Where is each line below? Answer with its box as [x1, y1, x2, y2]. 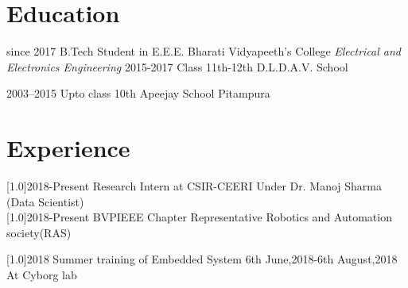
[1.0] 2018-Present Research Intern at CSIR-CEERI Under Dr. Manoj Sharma [6, 178, 382, 194]
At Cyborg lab [6, 267, 77, 282]
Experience [6, 132, 130, 164]
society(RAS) [6, 224, 72, 240]
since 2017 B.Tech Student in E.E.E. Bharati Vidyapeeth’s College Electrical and [6, 43, 402, 60]
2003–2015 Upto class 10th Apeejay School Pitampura [6, 85, 270, 102]
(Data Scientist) [6, 193, 84, 209]
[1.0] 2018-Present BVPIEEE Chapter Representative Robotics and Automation [6, 209, 392, 225]
